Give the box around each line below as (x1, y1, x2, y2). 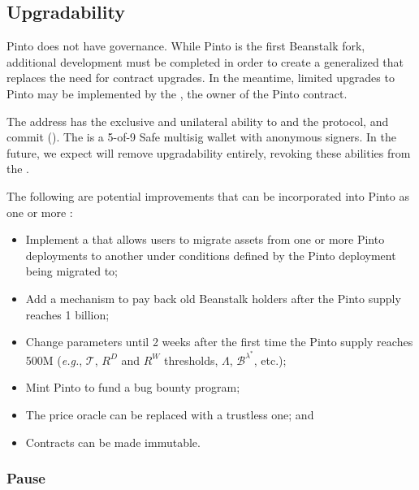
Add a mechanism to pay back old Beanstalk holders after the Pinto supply (25, 289, 401, 306)
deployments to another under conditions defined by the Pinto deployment (25, 246, 396, 263)
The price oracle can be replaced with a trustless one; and (25, 405, 314, 423)
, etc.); (253, 351, 287, 368)
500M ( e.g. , (25, 351, 83, 368)
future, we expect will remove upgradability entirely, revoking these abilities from (6, 144, 411, 161)
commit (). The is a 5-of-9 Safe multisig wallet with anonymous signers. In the (6, 128, 396, 145)
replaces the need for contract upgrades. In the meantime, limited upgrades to (6, 69, 395, 86)
